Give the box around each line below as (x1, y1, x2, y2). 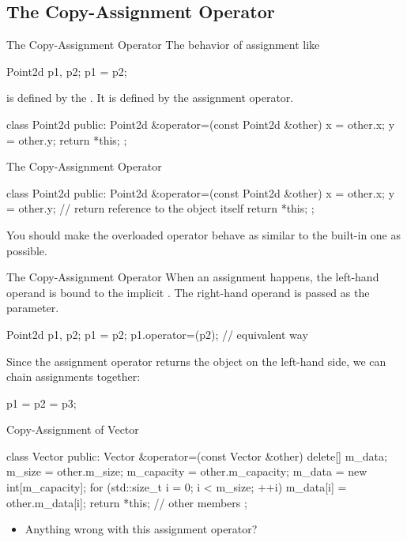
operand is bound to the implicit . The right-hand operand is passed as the (6, 284, 370, 300)
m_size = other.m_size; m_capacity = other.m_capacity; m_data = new (6, 463, 367, 480)
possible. (6, 242, 47, 258)
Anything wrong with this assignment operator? (24, 521, 258, 537)
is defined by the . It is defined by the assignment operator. (6, 89, 294, 106)
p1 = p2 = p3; (6, 394, 77, 411)
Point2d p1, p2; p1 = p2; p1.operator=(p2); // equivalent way (6, 326, 308, 342)
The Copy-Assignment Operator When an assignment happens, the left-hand (6, 269, 379, 285)
